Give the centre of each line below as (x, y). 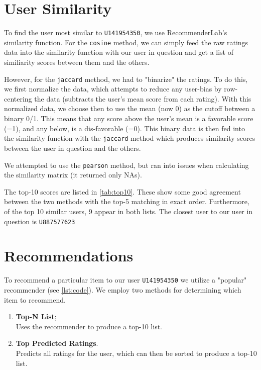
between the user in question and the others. (73, 148)
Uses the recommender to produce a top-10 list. (89, 326)
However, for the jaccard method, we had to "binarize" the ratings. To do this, (126, 79)
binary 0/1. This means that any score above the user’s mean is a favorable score (129, 118)
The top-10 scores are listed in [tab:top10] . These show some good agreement (122, 191)
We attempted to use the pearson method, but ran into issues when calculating (126, 165)
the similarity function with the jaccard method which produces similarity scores (130, 138)
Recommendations (69, 256)
